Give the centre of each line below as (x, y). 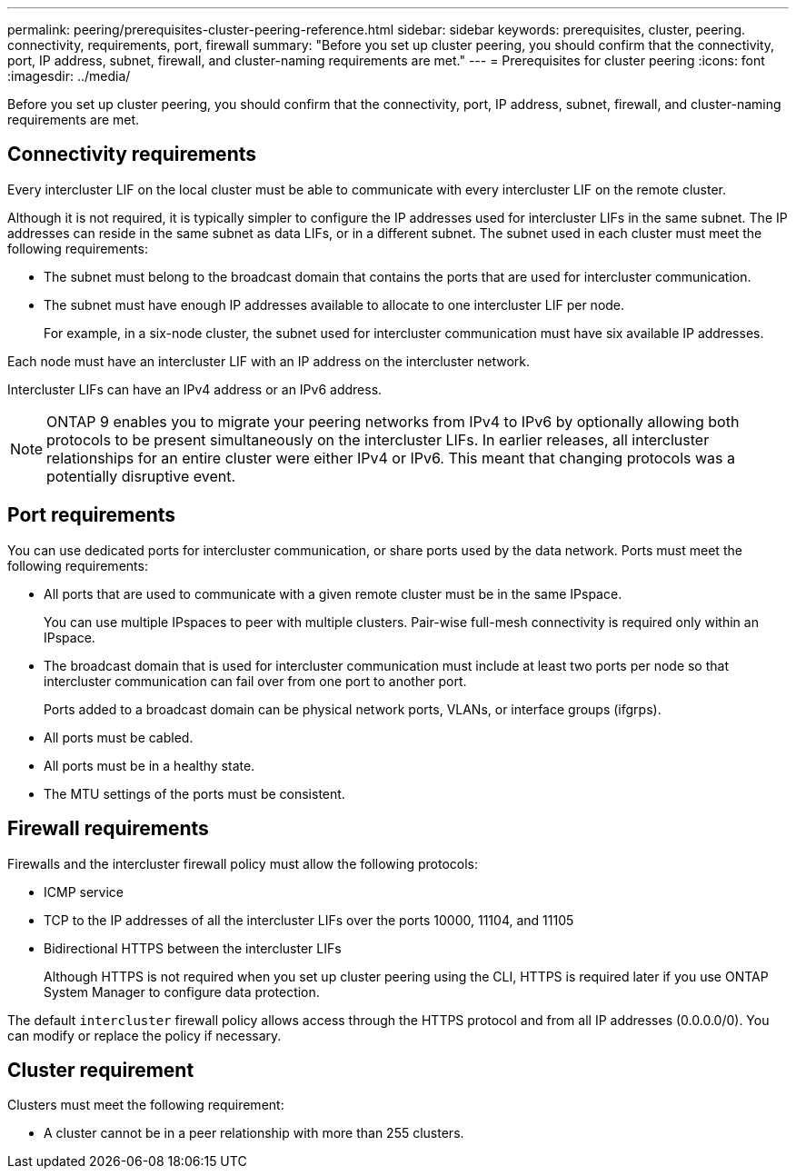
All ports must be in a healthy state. (149, 765)
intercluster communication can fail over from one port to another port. (255, 681)
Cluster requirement (101, 1070)
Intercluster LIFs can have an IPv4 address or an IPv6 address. (195, 389)
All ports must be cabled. (119, 737)
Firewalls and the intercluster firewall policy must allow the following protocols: (243, 863)
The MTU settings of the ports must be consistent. (194, 793)
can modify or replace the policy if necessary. (144, 1035)
